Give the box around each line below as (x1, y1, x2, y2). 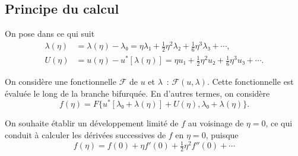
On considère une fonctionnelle (5, 75, 116, 88)
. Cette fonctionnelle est (207, 75, 294, 88)
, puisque (205, 128, 239, 141)
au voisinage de (188, 117, 244, 129)
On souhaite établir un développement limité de (5, 117, 179, 129)
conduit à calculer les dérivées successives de (5, 128, 166, 141)
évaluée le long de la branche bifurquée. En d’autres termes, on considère (5, 87, 270, 99)
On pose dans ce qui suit (5, 27, 95, 40)
